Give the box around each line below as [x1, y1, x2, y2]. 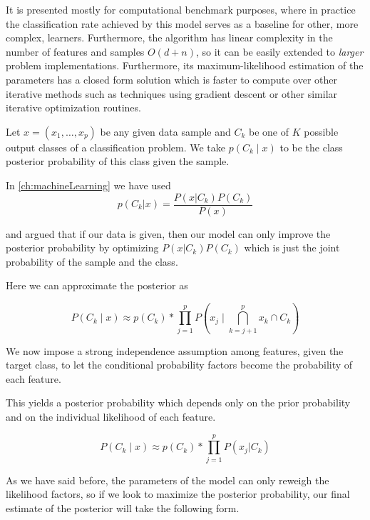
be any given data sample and [100, 124, 231, 139]
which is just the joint [244, 240, 340, 255]
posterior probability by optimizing [6, 240, 159, 255]
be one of [248, 124, 289, 139]
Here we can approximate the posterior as [6, 278, 188, 293]
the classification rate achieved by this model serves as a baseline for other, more [6, 16, 359, 31]
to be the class [279, 139, 343, 154]
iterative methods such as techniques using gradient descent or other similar [6, 86, 338, 101]
